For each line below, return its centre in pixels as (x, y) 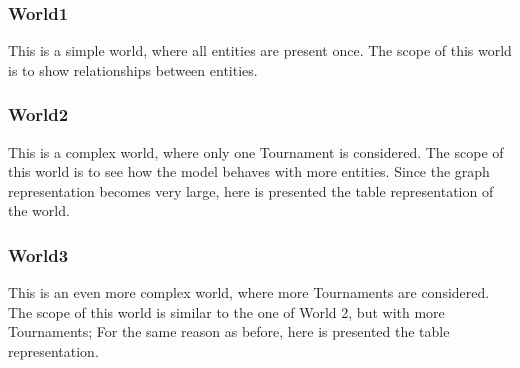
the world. (39, 210)
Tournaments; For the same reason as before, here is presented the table (229, 331)
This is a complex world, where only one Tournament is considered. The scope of (256, 151)
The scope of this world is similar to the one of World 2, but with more (226, 311)
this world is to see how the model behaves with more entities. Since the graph (249, 171)
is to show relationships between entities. (133, 69)
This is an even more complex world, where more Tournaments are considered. (249, 292)
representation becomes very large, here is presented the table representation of (251, 190)
